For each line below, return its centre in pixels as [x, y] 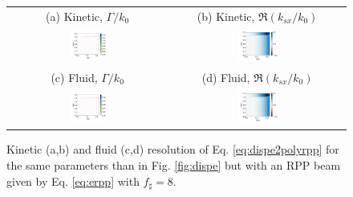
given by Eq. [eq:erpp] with [73, 181]
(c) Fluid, [74, 77]
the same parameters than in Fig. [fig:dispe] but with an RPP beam [174, 165]
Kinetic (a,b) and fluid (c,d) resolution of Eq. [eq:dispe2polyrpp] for [173, 149]
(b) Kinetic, [226, 16]
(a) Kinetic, [74, 16]
